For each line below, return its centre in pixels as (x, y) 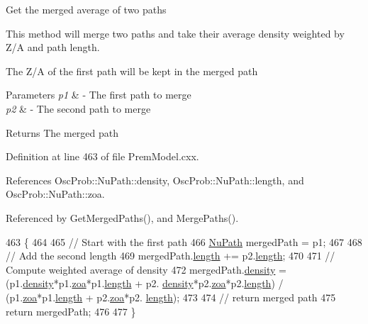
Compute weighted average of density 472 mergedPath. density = (146, 269)
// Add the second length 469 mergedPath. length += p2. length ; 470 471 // (171, 256)
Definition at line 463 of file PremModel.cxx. (102, 156)
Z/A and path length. (53, 47)
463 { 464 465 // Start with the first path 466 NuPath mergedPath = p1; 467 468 (184, 241)
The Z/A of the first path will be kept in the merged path (132, 71)
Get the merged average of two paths (86, 9)
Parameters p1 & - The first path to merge (99, 95)
